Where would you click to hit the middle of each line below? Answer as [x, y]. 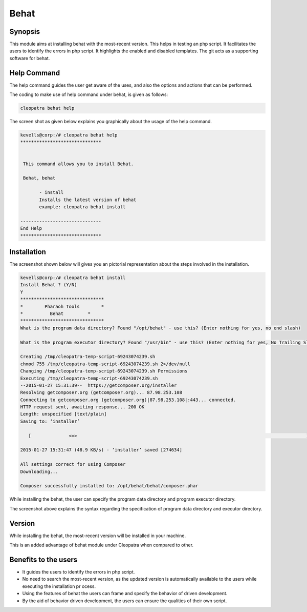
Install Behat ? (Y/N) [49, 285]
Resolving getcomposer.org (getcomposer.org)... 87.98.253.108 [101, 393]
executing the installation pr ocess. [59, 586]
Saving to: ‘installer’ [50, 421]
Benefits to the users [43, 559]
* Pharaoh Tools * [62, 306]
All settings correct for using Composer [73, 465]
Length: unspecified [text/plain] [63, 414]
